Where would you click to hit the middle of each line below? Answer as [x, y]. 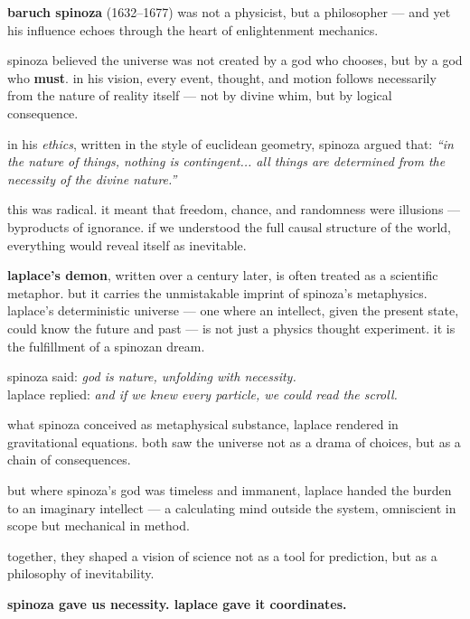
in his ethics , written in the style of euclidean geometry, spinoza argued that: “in [230, 143]
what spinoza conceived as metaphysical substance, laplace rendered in [203, 424]
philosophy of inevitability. [81, 573]
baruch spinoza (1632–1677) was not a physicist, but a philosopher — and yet [229, 12]
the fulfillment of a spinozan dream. [106, 346]
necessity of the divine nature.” [92, 178]
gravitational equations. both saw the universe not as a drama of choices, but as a [234, 441]
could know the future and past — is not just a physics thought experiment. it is [231, 328]
